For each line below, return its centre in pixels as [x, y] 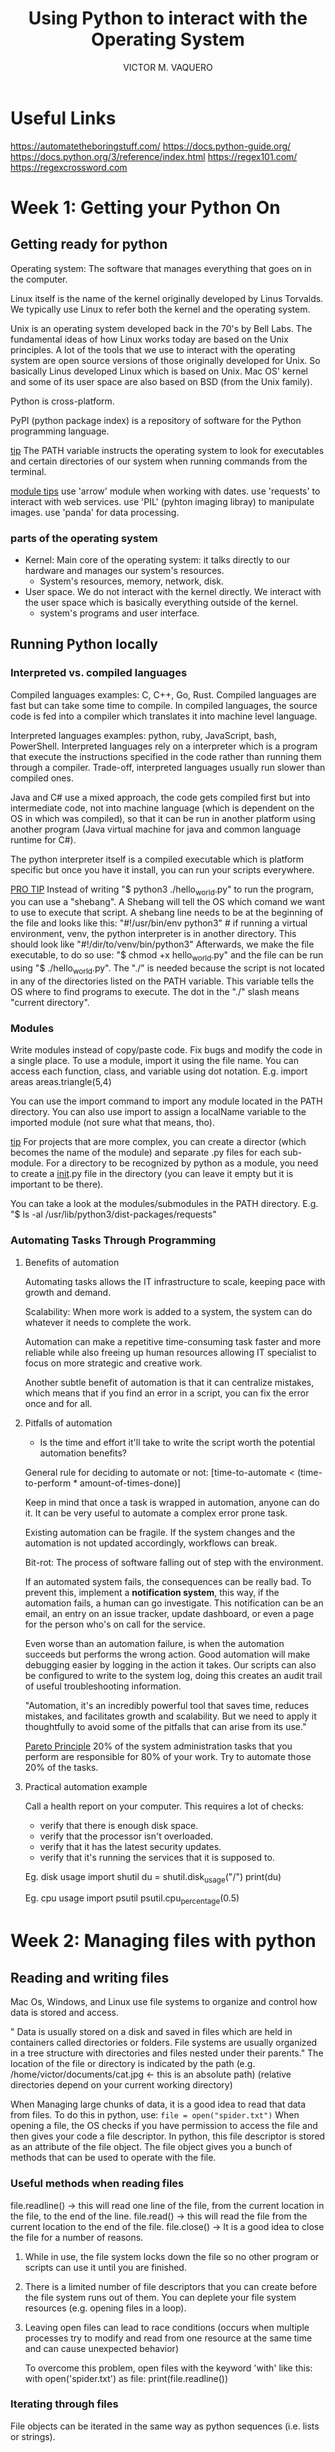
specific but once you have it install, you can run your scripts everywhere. [162, 869]
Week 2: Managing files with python [163, 1941]
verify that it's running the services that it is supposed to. [157, 1857]
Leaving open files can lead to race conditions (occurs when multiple [167, 2327]
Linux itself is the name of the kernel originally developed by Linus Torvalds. [167, 298]
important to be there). [57, 1184]
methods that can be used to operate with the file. [113, 2158]
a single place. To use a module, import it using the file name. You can [155, 1061]
